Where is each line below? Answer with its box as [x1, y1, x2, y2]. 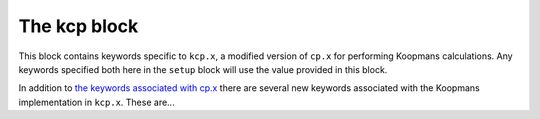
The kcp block [18, 15, 139, 37]
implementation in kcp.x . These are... [18, 96, 175, 108]
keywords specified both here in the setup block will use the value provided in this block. [18, 63, 388, 75]
